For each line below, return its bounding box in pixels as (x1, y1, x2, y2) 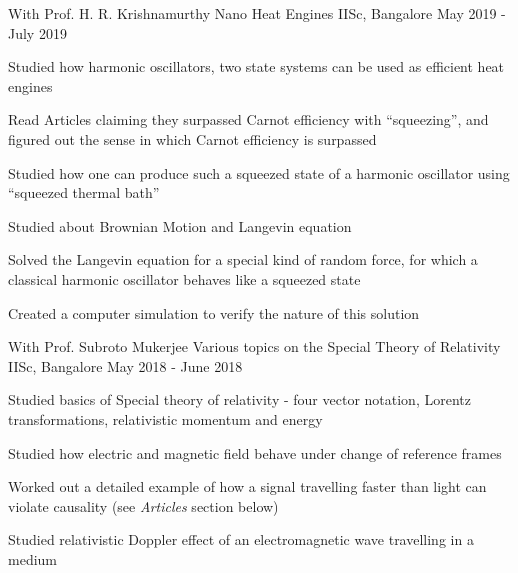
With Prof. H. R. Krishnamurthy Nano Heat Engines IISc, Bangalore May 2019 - (8, 3, 506, 23)
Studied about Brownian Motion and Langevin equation (8, 215, 352, 236)
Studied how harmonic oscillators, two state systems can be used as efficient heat (8, 56, 505, 77)
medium (8, 548, 57, 569)
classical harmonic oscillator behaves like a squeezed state (8, 268, 361, 289)
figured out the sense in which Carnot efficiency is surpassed (8, 128, 377, 149)
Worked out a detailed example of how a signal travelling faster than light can (8, 476, 487, 497)
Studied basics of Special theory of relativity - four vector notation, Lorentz (8, 389, 471, 410)
